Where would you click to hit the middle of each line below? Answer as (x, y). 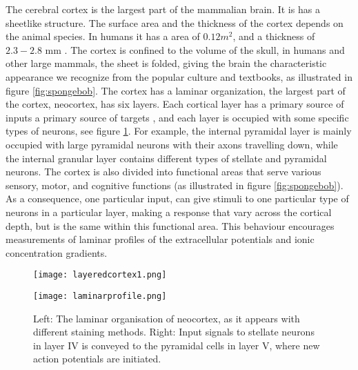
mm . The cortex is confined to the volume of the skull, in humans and (195, 49)
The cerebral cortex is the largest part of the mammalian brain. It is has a (163, 9)
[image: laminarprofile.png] (100, 296)
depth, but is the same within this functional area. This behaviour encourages (170, 225)
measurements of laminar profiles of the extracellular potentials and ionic (160, 239)
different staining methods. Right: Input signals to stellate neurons (174, 332)
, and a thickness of (274, 36)
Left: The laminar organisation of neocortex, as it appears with (167, 318)
